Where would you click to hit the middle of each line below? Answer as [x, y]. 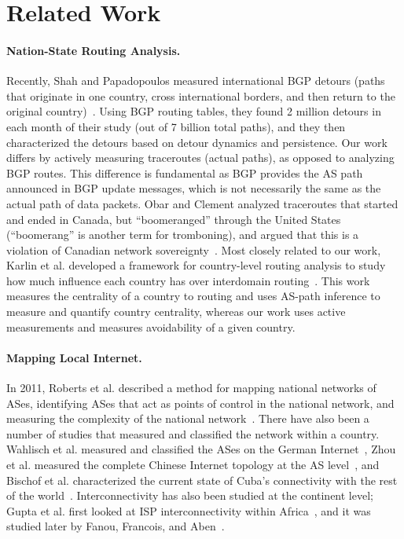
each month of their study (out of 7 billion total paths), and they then [176, 126]
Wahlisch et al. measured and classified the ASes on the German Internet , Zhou [201, 449]
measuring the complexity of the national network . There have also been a [188, 418]
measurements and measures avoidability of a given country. [151, 326]
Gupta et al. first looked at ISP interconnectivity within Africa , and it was [189, 510]
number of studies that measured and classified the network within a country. [193, 433]
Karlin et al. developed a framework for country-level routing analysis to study [196, 265]
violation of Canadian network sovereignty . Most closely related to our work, [194, 249]
